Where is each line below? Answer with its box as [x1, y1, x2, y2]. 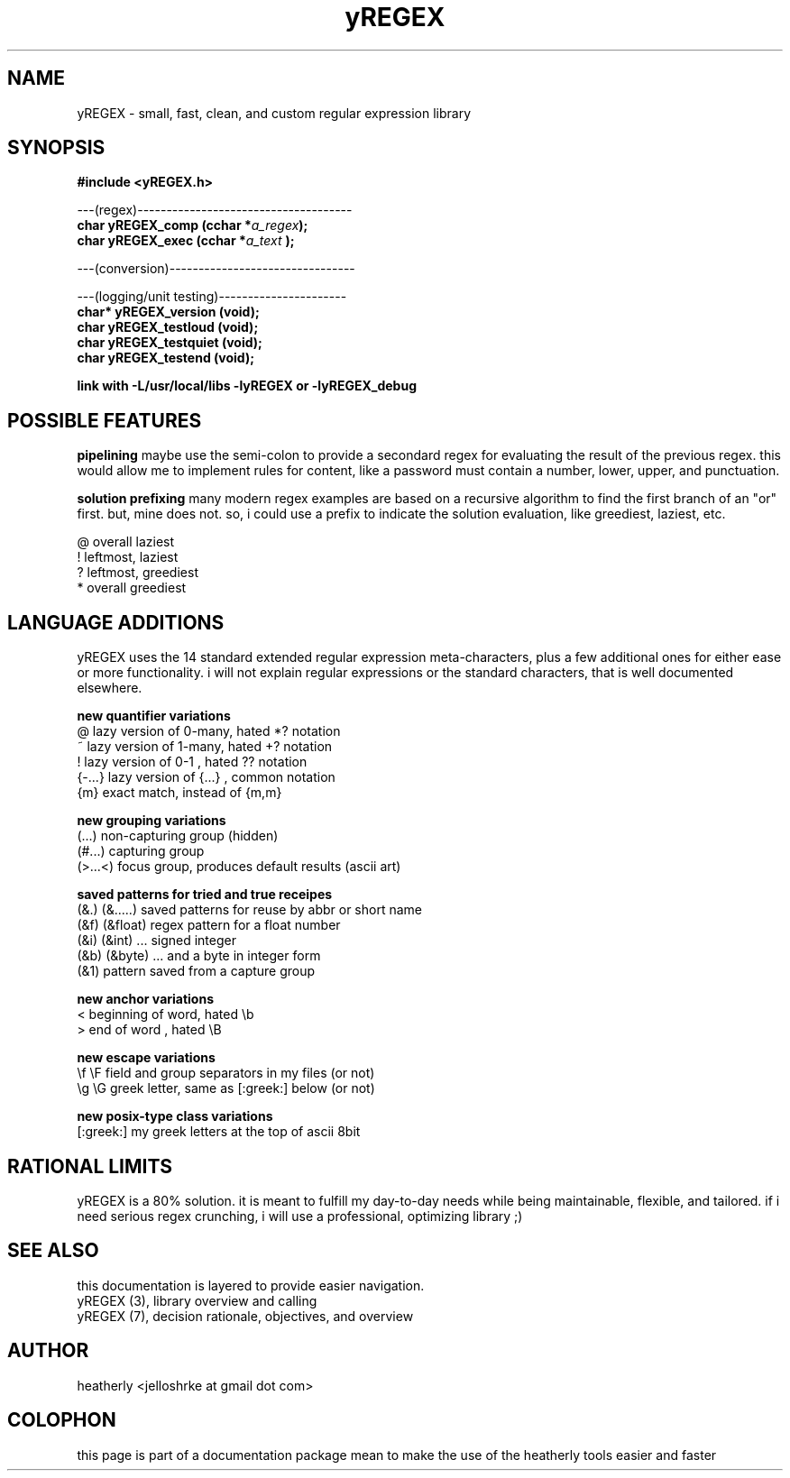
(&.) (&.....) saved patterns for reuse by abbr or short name [77, 902, 422, 918]
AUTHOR [7, 1339, 89, 1363]
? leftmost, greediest [77, 565, 198, 581]
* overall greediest [77, 580, 187, 596]
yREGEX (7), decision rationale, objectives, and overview [77, 1308, 414, 1324]
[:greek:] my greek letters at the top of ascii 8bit [77, 1124, 361, 1140]
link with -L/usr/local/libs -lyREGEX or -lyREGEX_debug [77, 378, 417, 394]
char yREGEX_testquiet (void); [77, 335, 262, 351]
